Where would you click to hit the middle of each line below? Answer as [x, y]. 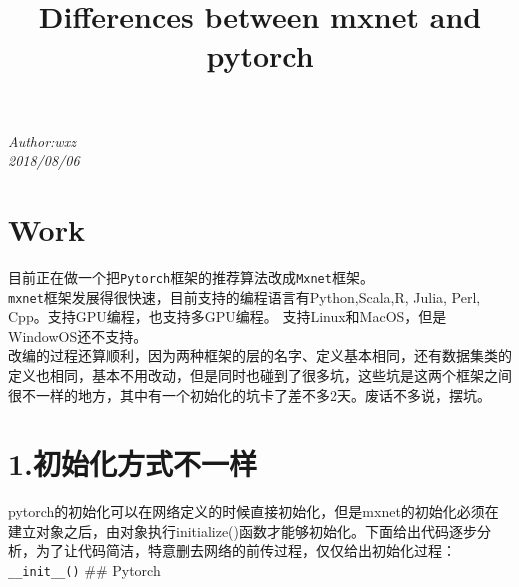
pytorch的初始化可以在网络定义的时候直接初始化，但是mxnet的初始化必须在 [253, 511]
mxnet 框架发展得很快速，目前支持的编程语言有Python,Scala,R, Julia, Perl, [244, 296]
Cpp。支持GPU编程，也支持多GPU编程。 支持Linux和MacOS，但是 [227, 316]
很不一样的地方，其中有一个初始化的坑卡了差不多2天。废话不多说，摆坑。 [249, 394]
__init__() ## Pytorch [84, 570]
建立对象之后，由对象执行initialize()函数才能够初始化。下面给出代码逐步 [243, 530]
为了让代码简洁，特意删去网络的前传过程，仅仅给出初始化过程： [245, 550]
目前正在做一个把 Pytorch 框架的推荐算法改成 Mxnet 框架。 [191, 276]
